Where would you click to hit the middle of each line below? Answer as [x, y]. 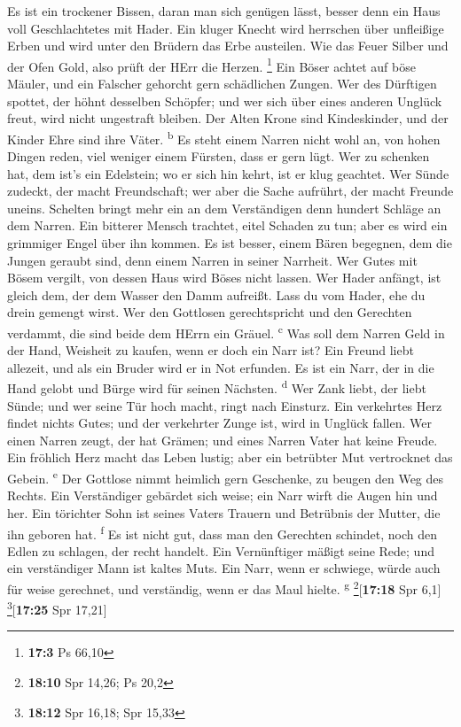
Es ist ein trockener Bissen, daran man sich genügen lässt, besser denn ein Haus [224, 11]
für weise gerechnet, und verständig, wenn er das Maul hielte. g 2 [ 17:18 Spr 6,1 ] [224, 587]
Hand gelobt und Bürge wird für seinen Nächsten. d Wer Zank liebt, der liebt [217, 387]
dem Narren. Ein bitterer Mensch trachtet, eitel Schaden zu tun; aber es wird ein [227, 225]
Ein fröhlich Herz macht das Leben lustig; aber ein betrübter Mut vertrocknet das [230, 457]
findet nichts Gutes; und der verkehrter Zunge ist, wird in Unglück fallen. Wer [219, 423]
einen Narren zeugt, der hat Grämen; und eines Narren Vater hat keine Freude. [223, 440]
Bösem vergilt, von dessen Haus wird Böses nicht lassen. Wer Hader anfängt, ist [224, 278]
